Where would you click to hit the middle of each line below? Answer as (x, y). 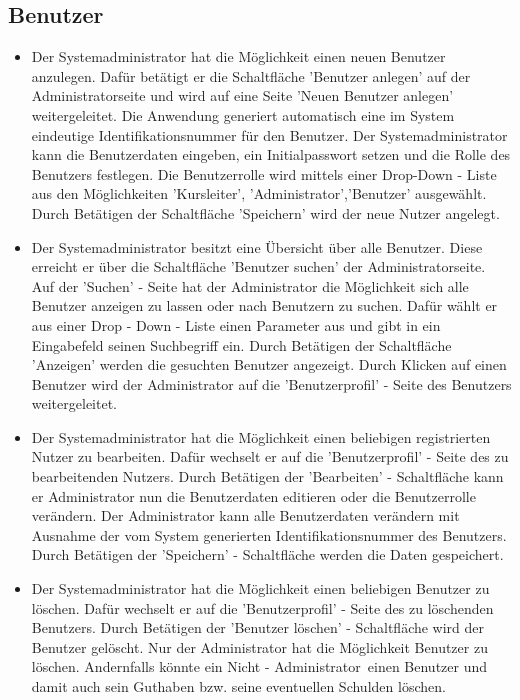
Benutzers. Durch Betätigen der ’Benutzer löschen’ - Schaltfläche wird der (258, 627)
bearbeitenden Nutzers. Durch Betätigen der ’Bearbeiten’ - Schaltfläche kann (267, 476)
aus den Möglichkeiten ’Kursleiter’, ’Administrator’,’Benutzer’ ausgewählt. (259, 193)
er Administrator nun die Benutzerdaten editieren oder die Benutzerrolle (253, 495)
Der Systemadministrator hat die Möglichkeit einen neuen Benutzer (238, 56)
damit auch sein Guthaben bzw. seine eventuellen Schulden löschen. (238, 686)
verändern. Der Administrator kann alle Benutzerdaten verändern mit (245, 515)
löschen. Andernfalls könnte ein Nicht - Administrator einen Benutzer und (259, 666)
